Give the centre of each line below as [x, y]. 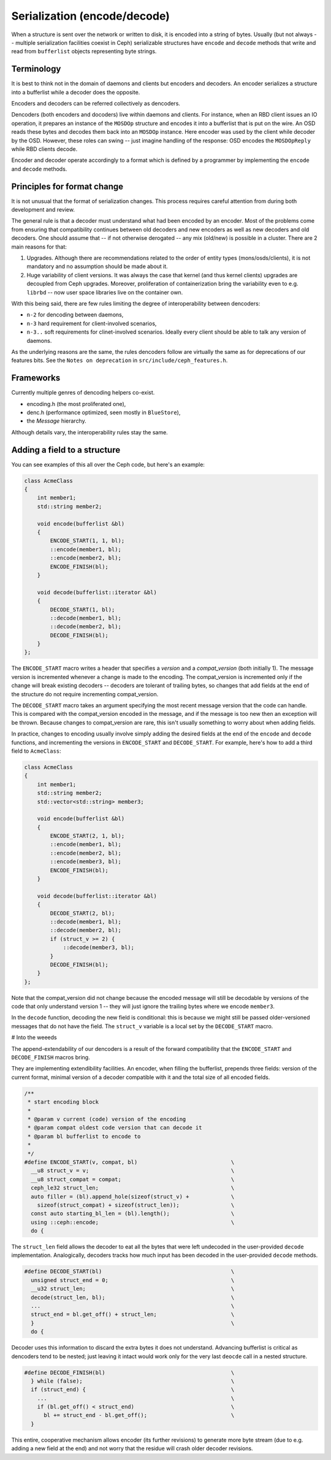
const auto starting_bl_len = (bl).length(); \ [133, 1214]
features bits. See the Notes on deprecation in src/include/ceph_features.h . [120, 360]
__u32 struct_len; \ [133, 1289]
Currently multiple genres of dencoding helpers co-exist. [83, 393]
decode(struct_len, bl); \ [133, 1297]
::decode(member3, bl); [99, 947]
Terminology [36, 69]
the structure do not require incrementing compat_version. [85, 694]
